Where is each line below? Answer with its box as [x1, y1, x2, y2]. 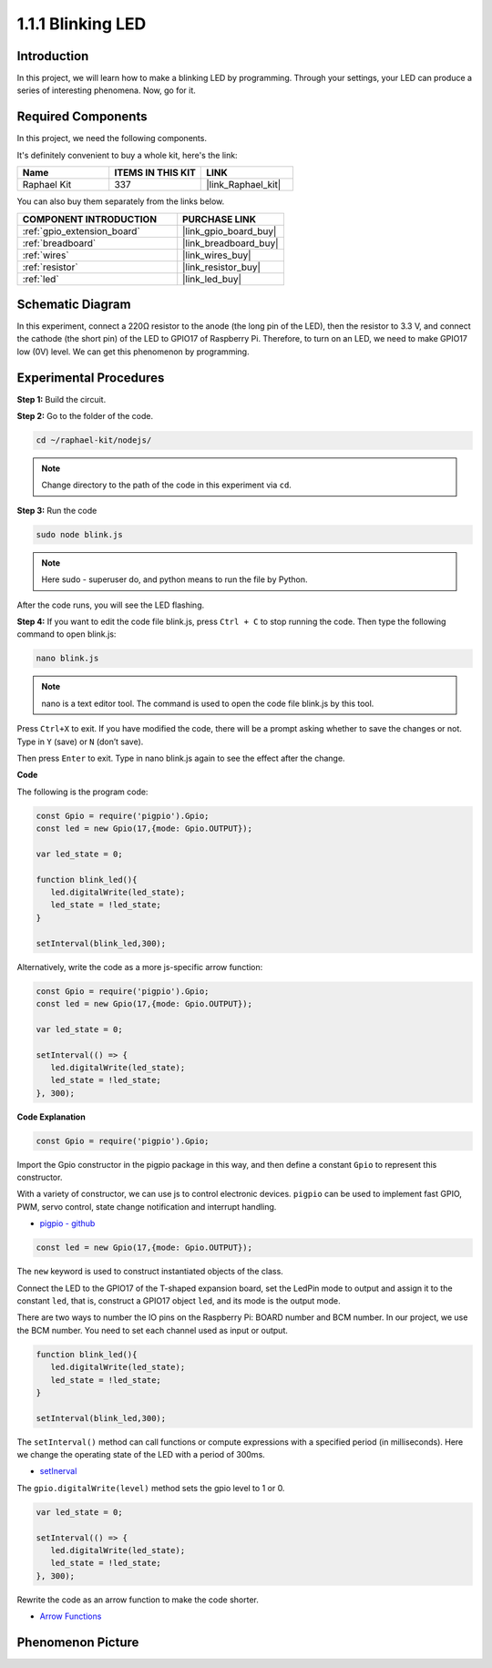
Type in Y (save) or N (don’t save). [16, 736, 144, 747]
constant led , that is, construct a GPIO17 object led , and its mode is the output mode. [16, 1294, 341, 1306]
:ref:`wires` [22, 249, 69, 261]
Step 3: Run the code [16, 505, 97, 516]
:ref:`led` [22, 272, 59, 285]
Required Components [16, 109, 148, 125]
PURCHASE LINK [182, 212, 257, 225]
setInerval [39, 1466, 77, 1477]
